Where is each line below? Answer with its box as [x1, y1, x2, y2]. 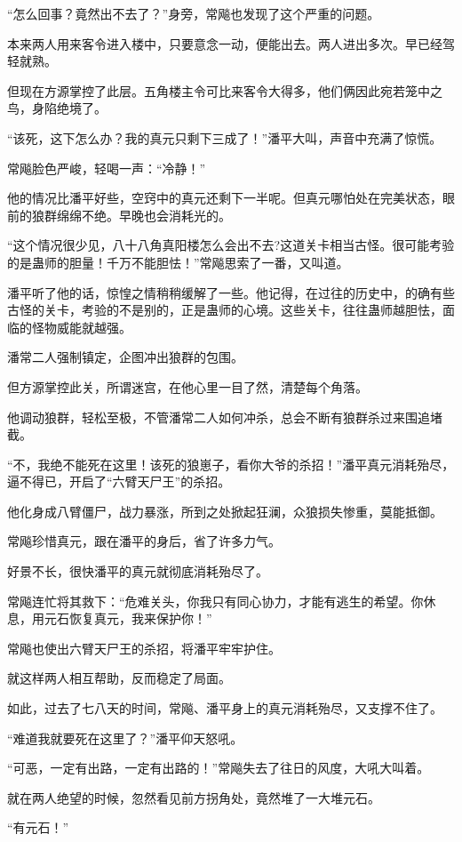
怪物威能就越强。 [31, 317, 131, 336]
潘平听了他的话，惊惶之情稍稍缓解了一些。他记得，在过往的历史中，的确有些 [7, 283, 455, 301]
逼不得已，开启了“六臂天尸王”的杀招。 [7, 472, 231, 491]
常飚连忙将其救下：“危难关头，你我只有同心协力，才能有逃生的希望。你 [7, 591, 424, 610]
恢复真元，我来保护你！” [68, 609, 212, 628]
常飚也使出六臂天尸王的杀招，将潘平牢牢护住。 [7, 638, 281, 657]
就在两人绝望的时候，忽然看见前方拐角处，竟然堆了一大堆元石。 [7, 788, 380, 806]
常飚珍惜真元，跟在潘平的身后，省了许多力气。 [7, 532, 281, 550]
